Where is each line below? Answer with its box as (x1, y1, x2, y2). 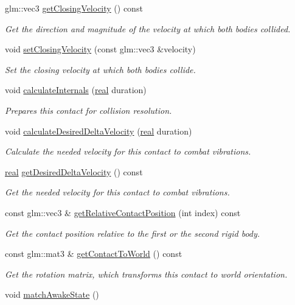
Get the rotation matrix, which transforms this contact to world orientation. (5, 267, 288, 280)
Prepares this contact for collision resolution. (5, 103, 172, 116)
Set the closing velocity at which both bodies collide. (5, 63, 196, 75)
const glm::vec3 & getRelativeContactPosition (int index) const (5, 206, 241, 219)
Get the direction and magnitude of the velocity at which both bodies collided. (5, 22, 291, 35)
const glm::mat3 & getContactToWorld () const (5, 247, 182, 260)
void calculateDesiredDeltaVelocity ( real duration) (5, 124, 192, 137)
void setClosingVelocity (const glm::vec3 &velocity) (5, 43, 196, 55)
